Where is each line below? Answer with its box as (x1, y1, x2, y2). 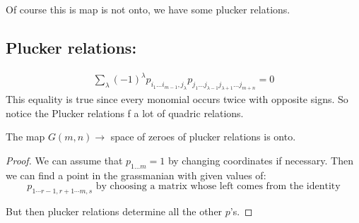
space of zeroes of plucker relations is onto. (110, 129, 296, 144)
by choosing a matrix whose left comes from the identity (95, 181, 341, 192)
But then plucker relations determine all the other (6, 204, 223, 219)
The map (6, 129, 45, 144)
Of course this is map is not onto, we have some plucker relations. (6, 2, 290, 16)
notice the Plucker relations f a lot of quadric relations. (6, 105, 244, 120)
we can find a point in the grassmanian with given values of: (6, 167, 266, 182)
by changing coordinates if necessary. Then (167, 152, 353, 167)
